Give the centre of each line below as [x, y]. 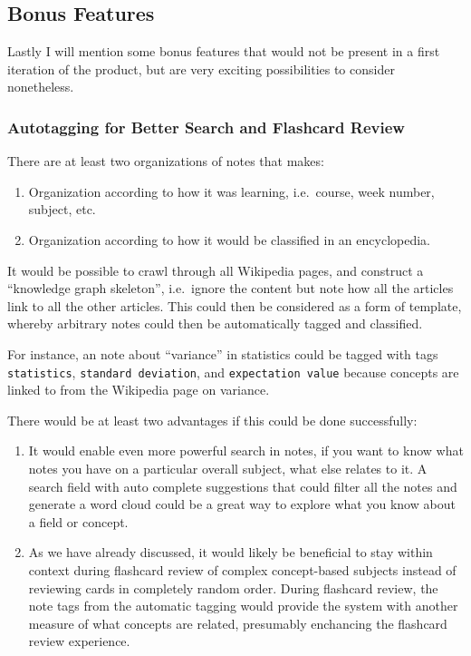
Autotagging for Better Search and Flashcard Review [206, 127]
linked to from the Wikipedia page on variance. [139, 390]
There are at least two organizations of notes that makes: [166, 161]
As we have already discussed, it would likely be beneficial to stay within [231, 552]
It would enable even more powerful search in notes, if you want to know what [246, 450]
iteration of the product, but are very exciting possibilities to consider [201, 69]
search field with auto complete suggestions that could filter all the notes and [243, 486]
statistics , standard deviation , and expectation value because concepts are [233, 372]
